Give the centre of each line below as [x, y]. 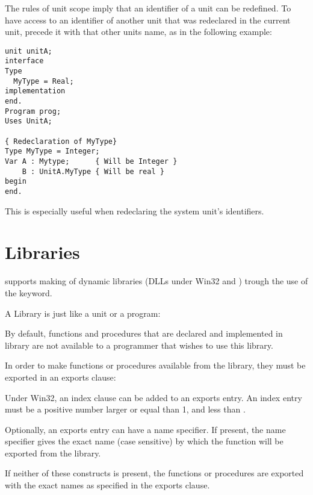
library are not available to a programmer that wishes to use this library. [139, 345]
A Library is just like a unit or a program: [83, 313]
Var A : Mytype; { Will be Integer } [91, 161]
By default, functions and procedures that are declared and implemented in [144, 333]
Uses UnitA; [29, 121]
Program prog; [33, 111]
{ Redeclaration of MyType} [61, 141]
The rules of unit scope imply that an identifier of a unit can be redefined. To [148, 8]
